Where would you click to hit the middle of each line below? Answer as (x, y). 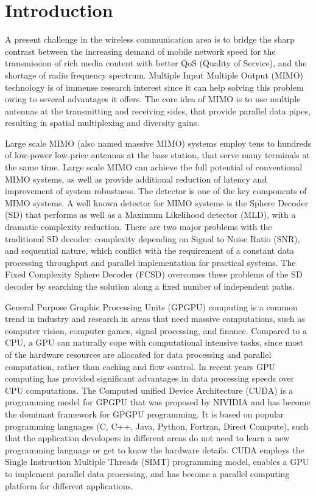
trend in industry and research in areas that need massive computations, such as (155, 319)
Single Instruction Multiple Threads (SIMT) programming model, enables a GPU (157, 462)
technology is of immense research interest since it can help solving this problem (154, 87)
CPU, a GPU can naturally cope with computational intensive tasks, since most (154, 342)
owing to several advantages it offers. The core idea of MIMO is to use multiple (153, 99)
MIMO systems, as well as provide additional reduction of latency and (136, 179)
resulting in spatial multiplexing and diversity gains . (102, 123)
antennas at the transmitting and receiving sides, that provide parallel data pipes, (158, 110)
